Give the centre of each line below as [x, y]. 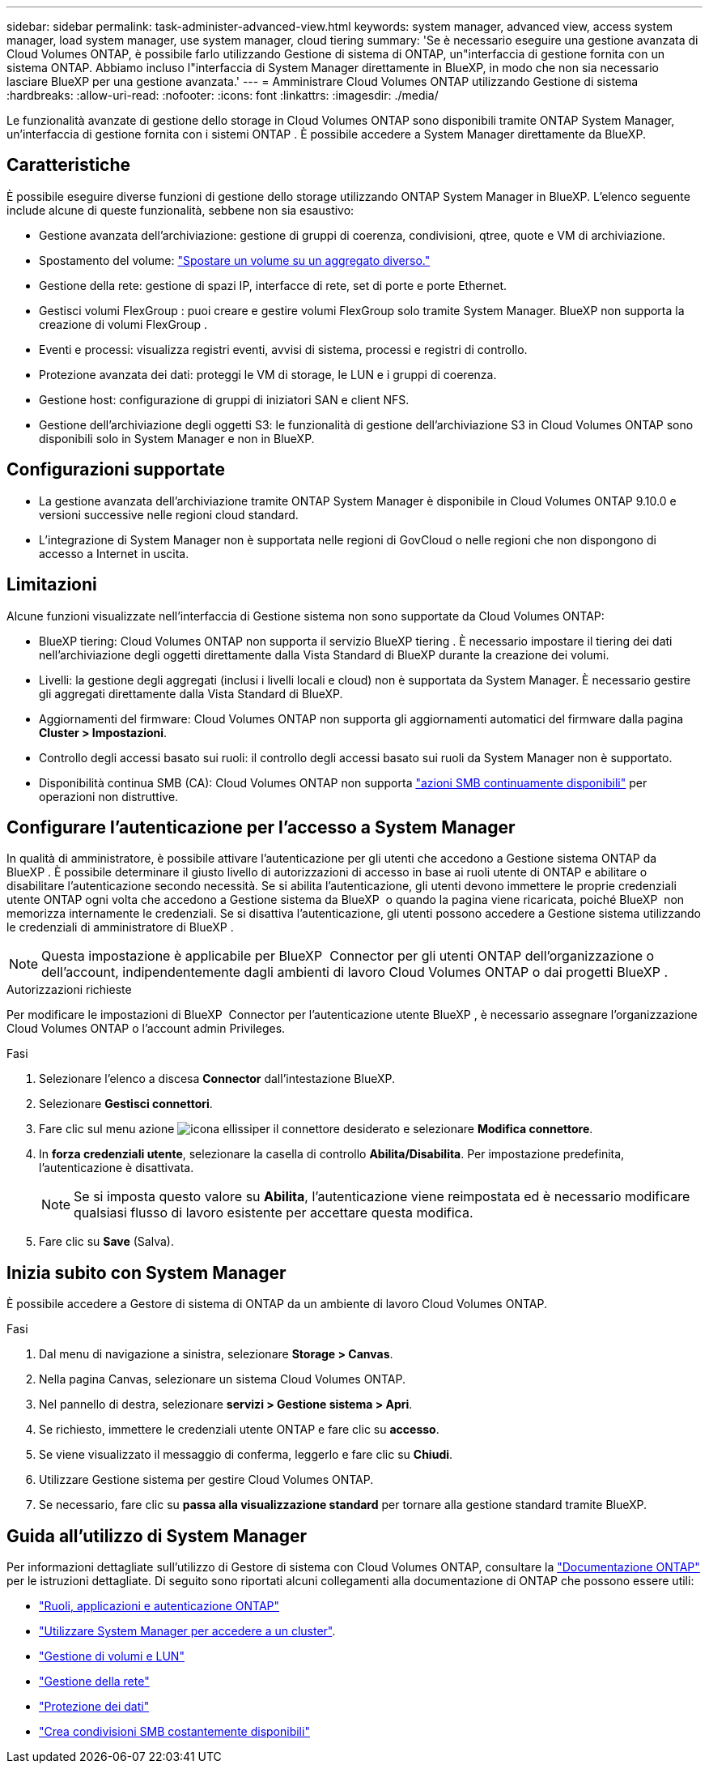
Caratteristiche [69, 165]
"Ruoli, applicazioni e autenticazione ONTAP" [159, 1606]
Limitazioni [52, 585]
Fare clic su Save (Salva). [106, 1242]
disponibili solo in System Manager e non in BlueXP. [177, 438]
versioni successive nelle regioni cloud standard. [169, 514]
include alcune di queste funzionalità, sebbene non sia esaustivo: [180, 210]
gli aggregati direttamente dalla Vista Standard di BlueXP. [191, 693]
